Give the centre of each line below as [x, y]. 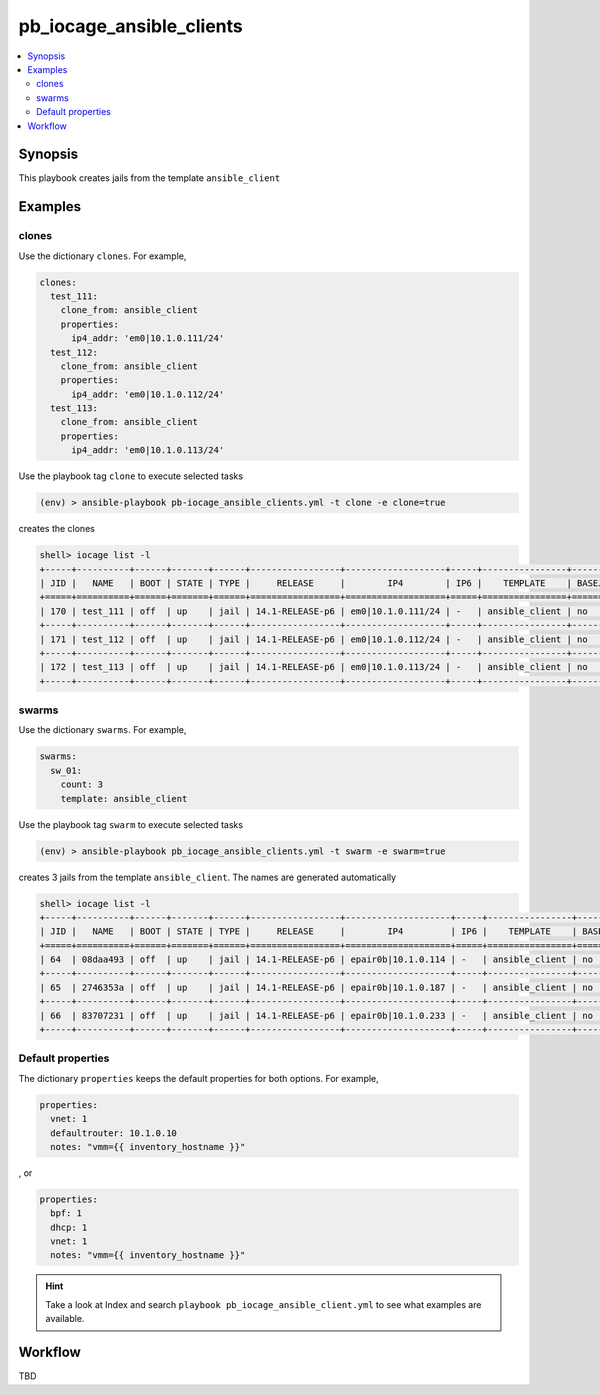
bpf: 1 [66, 1213]
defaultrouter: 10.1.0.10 [113, 1133]
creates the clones [56, 529]
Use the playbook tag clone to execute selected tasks [131, 476]
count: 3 [82, 784]
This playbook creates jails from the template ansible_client [149, 178]
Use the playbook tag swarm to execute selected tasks [131, 824]
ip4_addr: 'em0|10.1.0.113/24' [148, 450]
